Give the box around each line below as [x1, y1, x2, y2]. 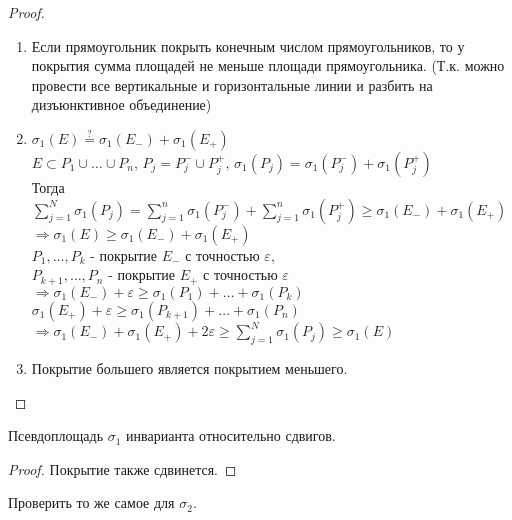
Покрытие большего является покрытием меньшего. [31, 357, 348, 378]
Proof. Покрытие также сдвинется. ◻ [8, 458, 237, 479]
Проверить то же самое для [8, 492, 175, 513]
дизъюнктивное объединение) [31, 94, 212, 115]
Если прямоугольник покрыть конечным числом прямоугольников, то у [31, 35, 465, 56]
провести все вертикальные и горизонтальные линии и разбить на [31, 74, 433, 95]
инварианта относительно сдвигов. [126, 425, 336, 446]
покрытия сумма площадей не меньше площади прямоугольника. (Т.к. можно [31, 55, 505, 76]
